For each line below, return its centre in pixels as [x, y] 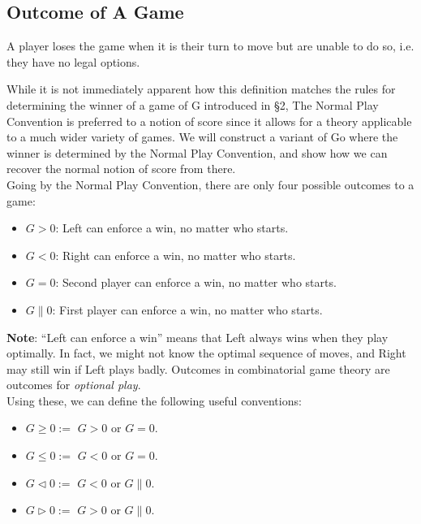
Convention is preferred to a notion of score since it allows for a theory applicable [209, 121]
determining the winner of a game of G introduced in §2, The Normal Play [193, 104]
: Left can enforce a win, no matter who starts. [172, 228]
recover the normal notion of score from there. [121, 169]
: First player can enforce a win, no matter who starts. [187, 309]
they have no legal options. [73, 61]
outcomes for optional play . [74, 385]
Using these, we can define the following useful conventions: [154, 400]
